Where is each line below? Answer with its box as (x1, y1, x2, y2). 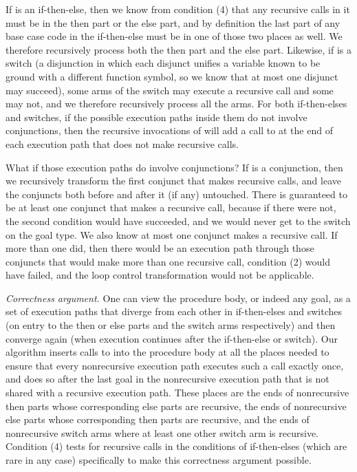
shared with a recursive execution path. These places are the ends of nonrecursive (6, 385, 349, 400)
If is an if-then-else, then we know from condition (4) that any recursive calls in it (6, 2, 350, 16)
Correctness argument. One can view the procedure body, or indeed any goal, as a (6, 290, 351, 305)
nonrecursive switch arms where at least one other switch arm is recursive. (6, 425, 318, 440)
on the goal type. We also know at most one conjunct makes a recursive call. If (6, 227, 338, 242)
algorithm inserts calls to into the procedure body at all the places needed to (6, 345, 329, 359)
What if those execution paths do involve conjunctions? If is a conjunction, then (6, 160, 343, 174)
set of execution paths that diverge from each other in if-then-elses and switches (6, 304, 342, 319)
